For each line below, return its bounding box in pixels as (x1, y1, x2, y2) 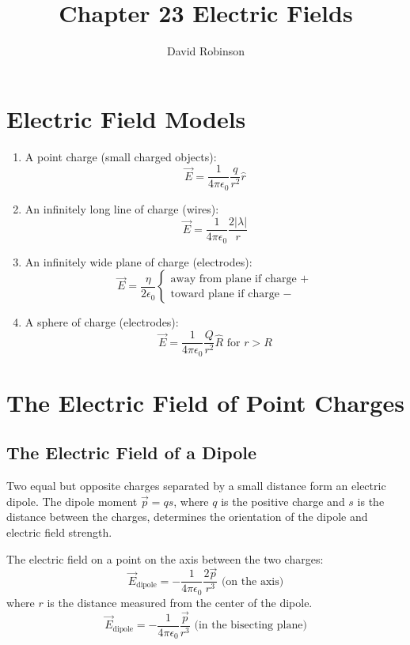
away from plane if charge (170, 273, 297, 285)
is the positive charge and (221, 492, 345, 509)
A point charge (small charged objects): (25, 148, 217, 164)
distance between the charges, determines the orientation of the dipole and (6, 508, 368, 525)
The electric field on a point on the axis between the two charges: (6, 550, 324, 567)
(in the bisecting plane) (194, 620, 307, 632)
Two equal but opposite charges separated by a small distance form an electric (6, 477, 386, 494)
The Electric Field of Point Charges (6, 386, 404, 418)
